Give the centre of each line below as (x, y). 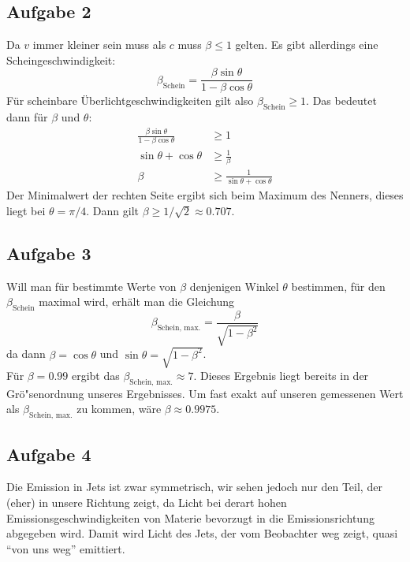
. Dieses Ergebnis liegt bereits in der (281, 375)
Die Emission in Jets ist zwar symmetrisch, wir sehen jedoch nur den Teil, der (194, 487)
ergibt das (95, 375)
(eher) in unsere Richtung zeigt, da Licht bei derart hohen (147, 502)
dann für (27, 117)
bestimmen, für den (338, 286)
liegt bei (26, 210)
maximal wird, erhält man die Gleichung (137, 301)
